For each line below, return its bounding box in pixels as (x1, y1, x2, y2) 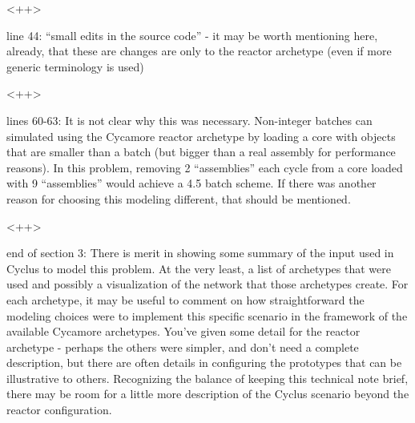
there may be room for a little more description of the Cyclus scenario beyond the (6, 385, 409, 402)
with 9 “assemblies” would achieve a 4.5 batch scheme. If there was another (6, 175, 377, 191)
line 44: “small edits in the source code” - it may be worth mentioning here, (6, 26, 378, 43)
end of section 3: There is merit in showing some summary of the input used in (6, 244, 394, 261)
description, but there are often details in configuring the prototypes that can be (6, 354, 402, 371)
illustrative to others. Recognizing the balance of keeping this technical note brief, (6, 369, 409, 386)
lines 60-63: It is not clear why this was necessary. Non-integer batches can (6, 111, 373, 128)
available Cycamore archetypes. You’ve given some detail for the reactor (6, 323, 361, 340)
